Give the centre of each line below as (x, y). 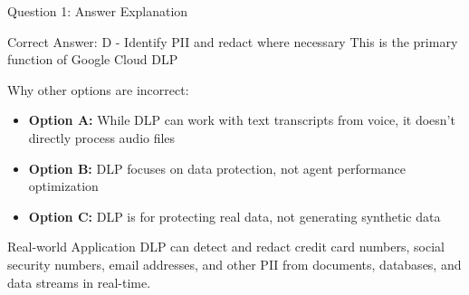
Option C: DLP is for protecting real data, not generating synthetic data (234, 216)
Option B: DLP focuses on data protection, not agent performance (217, 168)
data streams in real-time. (79, 282)
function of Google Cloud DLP (93, 59)
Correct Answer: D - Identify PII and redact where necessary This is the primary (233, 41)
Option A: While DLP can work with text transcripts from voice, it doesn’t (242, 120)
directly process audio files (102, 137)
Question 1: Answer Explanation (98, 11)
